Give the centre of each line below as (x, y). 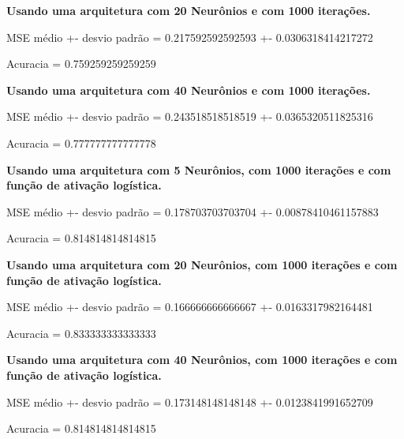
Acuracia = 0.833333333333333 (81, 333)
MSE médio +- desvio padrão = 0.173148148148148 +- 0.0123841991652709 (190, 401)
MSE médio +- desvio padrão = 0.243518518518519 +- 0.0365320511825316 (190, 116)
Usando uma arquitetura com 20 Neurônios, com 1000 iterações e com (202, 264)
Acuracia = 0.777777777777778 (81, 143)
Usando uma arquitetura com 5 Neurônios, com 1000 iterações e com (199, 169)
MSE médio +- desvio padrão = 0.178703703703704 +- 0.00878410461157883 (193, 211)
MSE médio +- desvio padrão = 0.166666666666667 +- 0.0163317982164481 (190, 307)
